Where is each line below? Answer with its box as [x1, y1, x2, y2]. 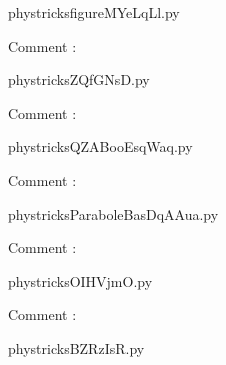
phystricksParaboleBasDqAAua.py [8, 203, 219, 224]
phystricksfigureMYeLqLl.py [8, 2, 180, 22]
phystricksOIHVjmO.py [8, 270, 153, 291]
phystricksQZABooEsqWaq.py [8, 136, 193, 157]
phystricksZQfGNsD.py [8, 69, 150, 90]
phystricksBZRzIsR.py [8, 337, 145, 358]
